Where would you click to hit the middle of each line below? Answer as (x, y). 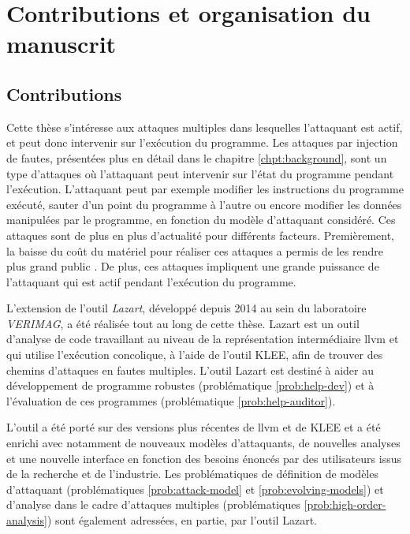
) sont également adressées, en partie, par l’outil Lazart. (182, 520)
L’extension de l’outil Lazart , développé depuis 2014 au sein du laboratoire (186, 308)
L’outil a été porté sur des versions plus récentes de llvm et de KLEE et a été (194, 427)
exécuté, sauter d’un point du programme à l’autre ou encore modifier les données (204, 204)
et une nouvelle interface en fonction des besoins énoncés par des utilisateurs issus (204, 458)
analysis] (27, 520)
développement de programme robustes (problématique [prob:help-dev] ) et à (190, 385)
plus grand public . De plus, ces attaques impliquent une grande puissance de (193, 266)
